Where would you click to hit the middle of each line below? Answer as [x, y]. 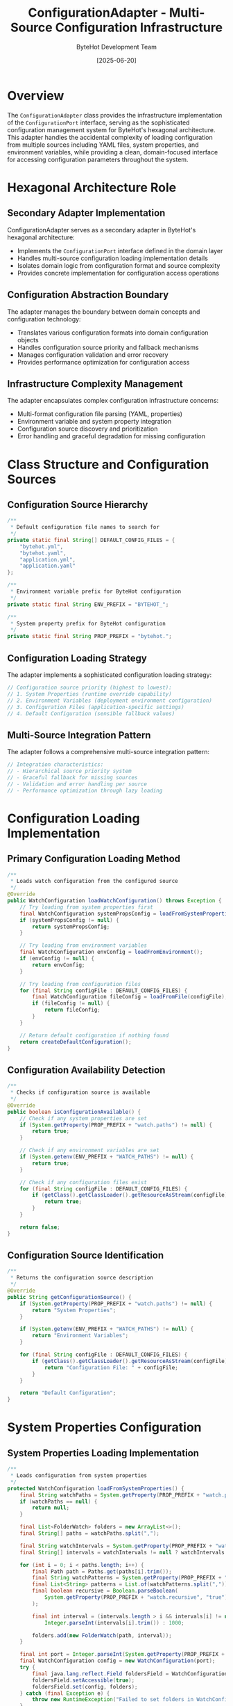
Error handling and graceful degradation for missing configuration [111, 436]
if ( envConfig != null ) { [57, 959]
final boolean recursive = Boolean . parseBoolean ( [105, 1591]
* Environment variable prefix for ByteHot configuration [96, 592]
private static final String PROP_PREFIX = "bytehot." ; [89, 637]
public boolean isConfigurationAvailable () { [74, 1112]
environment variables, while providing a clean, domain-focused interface [113, 152]
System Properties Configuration [104, 1427]
